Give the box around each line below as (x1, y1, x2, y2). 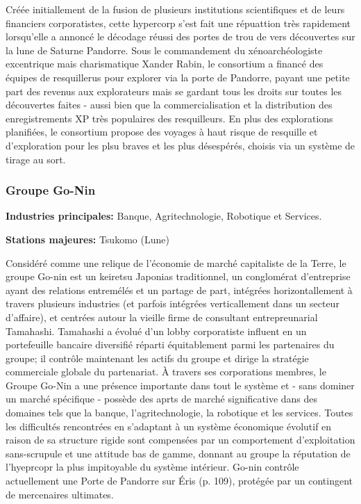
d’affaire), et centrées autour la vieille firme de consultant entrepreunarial (6, 309, 318, 324)
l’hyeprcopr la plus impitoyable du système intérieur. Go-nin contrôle (6, 460, 299, 474)
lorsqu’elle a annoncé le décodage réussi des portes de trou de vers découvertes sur (6, 29, 355, 44)
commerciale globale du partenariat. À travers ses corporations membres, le (6, 364, 326, 379)
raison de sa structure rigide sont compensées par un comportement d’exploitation (6, 432, 355, 447)
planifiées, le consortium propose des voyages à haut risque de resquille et (6, 124, 318, 139)
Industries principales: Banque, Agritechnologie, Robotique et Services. (6, 209, 322, 223)
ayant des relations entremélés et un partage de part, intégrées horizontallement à (6, 282, 353, 297)
